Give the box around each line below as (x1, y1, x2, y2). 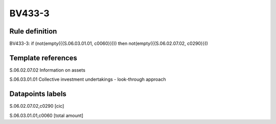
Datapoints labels (9, 89, 66, 99)
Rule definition (9, 27, 57, 36)
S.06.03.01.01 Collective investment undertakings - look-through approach (9, 76, 166, 82)
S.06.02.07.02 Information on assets (9, 67, 85, 73)
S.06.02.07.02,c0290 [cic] (9, 103, 64, 109)
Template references (9, 53, 78, 62)
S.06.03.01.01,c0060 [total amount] (9, 112, 84, 118)
